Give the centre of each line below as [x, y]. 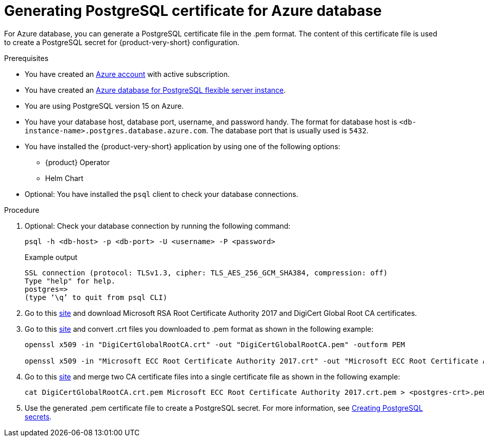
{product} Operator [77, 162]
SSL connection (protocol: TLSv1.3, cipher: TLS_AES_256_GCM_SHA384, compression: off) [206, 273]
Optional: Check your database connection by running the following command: [158, 226]
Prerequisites [26, 58]
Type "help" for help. [70, 281]
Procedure [22, 210]
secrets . [38, 416]
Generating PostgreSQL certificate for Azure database [193, 11]
